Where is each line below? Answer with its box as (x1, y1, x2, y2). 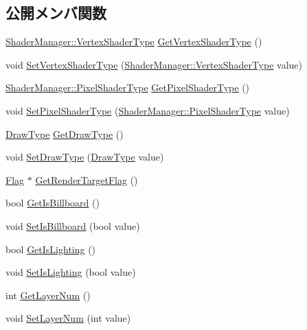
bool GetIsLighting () (5, 241, 96, 256)
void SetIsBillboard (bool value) (5, 218, 140, 233)
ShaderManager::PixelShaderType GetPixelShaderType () (5, 80, 250, 95)
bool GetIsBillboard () (5, 196, 100, 210)
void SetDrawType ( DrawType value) (5, 150, 164, 164)
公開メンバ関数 (5, 2, 106, 23)
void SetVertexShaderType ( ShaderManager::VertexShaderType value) (5, 57, 302, 71)
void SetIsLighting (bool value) (5, 265, 136, 279)
